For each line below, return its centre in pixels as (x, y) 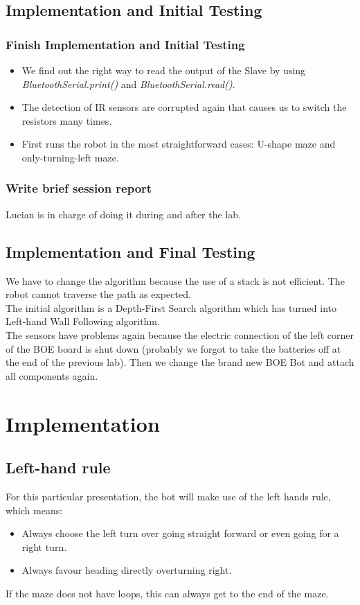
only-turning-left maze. (70, 157)
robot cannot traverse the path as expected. (98, 294)
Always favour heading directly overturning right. (127, 570)
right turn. (44, 546)
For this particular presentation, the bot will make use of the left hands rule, (168, 496)
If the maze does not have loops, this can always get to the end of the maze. (167, 593)
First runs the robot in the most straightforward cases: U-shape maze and (179, 144)
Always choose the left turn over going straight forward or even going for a (180, 533)
